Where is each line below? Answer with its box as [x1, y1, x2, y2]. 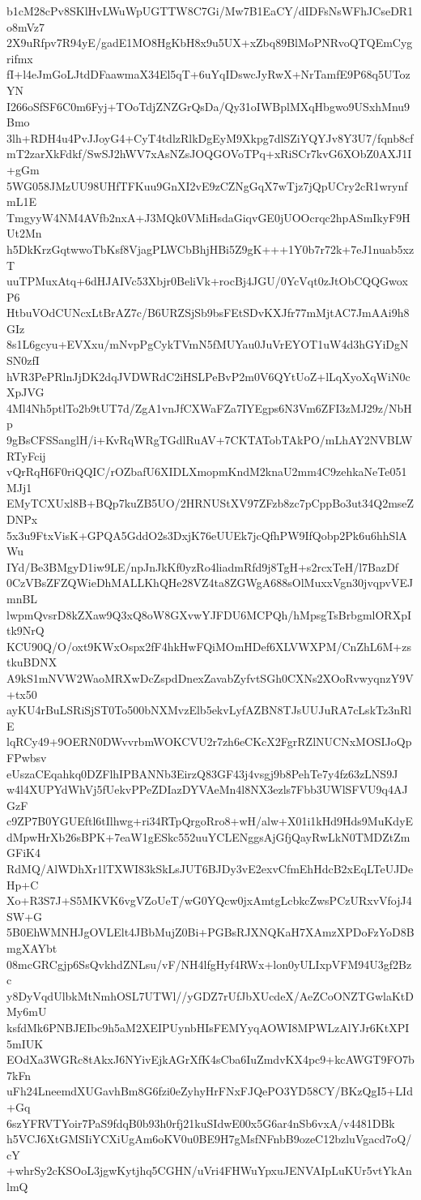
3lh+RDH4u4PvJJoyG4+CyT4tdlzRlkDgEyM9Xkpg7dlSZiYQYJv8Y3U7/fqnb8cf [6, 129, 414, 146]
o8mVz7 [6, 18, 45, 35]
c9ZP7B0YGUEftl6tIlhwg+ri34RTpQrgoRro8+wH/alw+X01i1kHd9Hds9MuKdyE [6, 812, 414, 829]
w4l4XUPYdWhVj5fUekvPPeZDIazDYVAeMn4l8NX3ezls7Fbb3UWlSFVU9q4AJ [6, 781, 408, 798]
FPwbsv [6, 748, 47, 765]
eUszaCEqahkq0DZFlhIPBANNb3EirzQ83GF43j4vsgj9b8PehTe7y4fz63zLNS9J [6, 765, 398, 782]
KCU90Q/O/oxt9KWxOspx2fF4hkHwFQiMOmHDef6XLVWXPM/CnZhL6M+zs [6, 637, 411, 654]
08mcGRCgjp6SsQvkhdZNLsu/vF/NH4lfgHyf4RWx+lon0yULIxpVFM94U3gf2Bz [6, 955, 412, 972]
